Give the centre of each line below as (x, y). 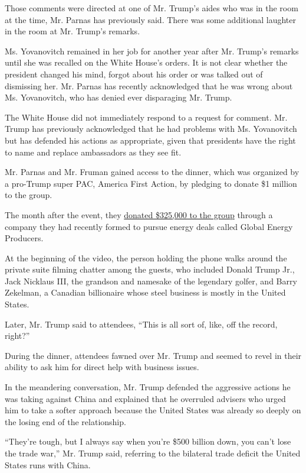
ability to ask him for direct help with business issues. (102, 367)
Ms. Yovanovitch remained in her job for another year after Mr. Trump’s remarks (152, 51)
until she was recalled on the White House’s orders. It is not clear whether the (146, 62)
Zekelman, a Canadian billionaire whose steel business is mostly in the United (145, 292)
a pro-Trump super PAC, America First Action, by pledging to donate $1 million (151, 183)
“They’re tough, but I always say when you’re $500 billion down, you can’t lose (148, 441)
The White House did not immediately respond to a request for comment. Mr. (146, 117)
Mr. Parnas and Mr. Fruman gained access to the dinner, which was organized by (152, 172)
